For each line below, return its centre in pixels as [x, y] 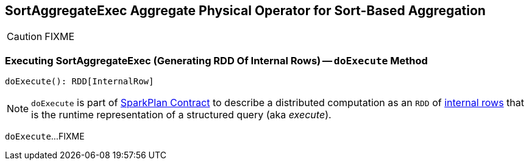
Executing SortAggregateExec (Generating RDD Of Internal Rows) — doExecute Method [216, 60]
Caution [25, 37]
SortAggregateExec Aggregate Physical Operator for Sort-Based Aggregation [245, 11]
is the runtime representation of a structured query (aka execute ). [181, 115]
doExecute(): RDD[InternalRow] [80, 82]
